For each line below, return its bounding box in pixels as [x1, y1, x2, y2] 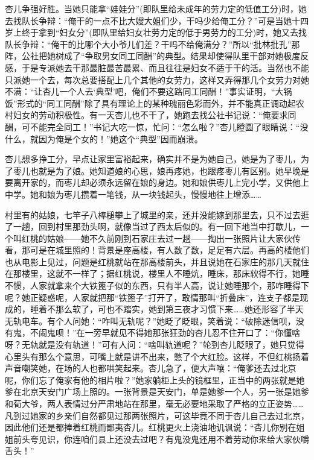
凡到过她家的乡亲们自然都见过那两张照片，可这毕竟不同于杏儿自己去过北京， [5, 409, 309, 421]
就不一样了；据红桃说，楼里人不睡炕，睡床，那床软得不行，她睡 [55, 267, 309, 280]
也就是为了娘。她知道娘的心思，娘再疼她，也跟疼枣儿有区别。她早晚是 [30, 164, 309, 177]
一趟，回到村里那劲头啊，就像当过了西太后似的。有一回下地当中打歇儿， [13, 220, 301, 233]
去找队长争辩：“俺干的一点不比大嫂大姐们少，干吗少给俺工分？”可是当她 [5, 14, 292, 27]
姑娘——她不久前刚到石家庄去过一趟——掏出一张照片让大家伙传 [46, 232, 301, 244]
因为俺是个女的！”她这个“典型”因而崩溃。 [38, 132, 203, 145]
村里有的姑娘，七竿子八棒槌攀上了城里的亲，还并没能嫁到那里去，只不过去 [5, 208, 301, 221]
